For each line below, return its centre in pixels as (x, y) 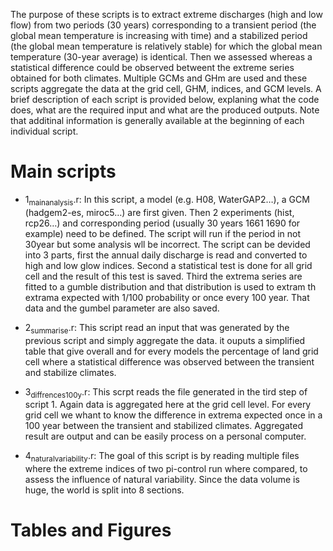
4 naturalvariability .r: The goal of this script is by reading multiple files (162, 457)
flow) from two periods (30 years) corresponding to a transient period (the (163, 25)
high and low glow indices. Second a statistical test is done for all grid (168, 265)
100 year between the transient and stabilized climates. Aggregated (163, 426)
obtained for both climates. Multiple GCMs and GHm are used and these (159, 78)
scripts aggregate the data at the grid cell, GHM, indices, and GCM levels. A (166, 88)
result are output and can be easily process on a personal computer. (165, 436)
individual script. (44, 131)
